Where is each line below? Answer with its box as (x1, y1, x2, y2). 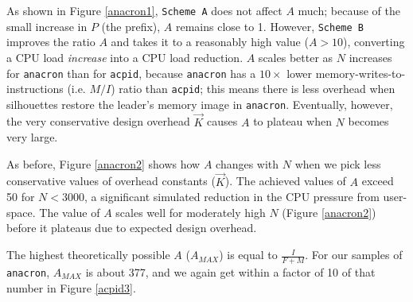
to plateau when (253, 113, 332, 130)
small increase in (6, 17, 88, 34)
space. (6, 203, 36, 220)
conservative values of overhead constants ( (6, 172, 216, 189)
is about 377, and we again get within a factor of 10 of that (85, 263, 376, 280)
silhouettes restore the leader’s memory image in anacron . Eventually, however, (6, 95, 393, 112)
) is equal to (219, 246, 278, 263)
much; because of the (298, 2, 400, 18)
